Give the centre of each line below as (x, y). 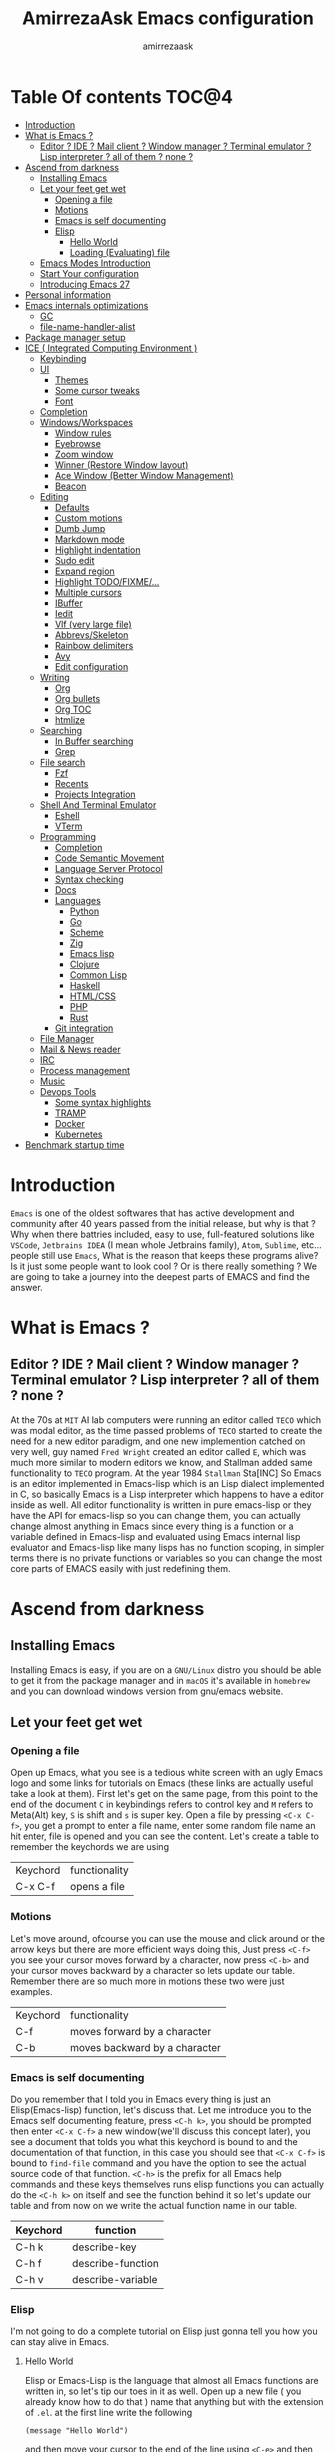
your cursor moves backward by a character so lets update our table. (153, 1970)
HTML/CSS (93, 996)
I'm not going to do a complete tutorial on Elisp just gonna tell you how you (164, 2331)
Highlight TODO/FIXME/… (107, 581)
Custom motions (88, 518)
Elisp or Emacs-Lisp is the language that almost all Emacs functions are (171, 2381)
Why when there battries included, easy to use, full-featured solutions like (162, 1234)
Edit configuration (91, 666)
